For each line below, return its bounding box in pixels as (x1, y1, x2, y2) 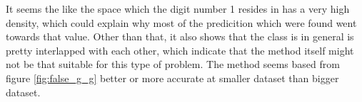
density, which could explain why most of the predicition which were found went (6, 15, 357, 30)
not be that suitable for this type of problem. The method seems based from (6, 57, 340, 72)
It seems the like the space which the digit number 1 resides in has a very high (6, 1, 350, 16)
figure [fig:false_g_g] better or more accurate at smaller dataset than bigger (6, 70, 339, 85)
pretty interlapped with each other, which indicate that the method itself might (6, 42, 354, 57)
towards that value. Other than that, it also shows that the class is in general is (6, 29, 354, 44)
